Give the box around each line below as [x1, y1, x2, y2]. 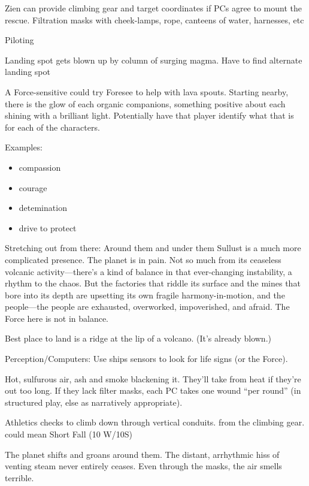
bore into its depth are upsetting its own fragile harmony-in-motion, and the [5, 288, 285, 301]
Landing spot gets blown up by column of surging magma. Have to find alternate [5, 53, 302, 66]
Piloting [5, 34, 34, 46]
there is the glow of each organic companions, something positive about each [5, 97, 286, 110]
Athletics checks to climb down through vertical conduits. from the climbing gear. [5, 416, 305, 428]
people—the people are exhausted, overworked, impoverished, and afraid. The [5, 300, 290, 313]
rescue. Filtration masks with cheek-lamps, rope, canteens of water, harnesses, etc [5, 13, 304, 26]
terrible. [5, 471, 34, 484]
